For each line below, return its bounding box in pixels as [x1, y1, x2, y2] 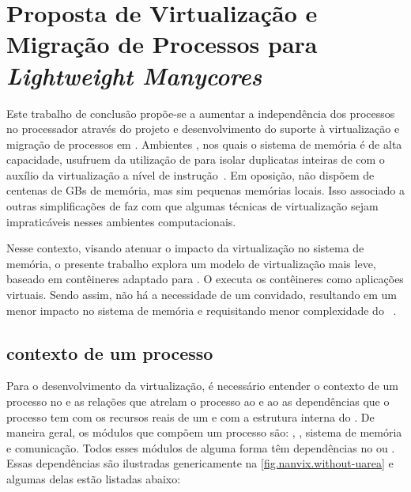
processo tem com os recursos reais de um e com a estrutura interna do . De [6, 408, 375, 425]
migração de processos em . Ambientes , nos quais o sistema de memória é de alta [6, 135, 402, 152]
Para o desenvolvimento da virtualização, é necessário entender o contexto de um [6, 377, 398, 394]
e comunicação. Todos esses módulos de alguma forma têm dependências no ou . [6, 439, 395, 456]
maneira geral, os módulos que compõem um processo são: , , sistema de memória [6, 424, 402, 441]
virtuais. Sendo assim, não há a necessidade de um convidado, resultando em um [6, 286, 398, 303]
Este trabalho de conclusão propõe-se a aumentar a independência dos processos [6, 104, 395, 121]
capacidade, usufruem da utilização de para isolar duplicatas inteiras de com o [6, 151, 385, 168]
